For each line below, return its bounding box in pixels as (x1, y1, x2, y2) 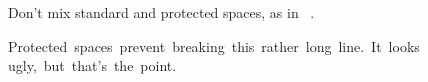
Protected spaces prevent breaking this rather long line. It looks (8, 35, 420, 56)
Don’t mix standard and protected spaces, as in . (8, 2, 315, 22)
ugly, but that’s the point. (8, 55, 177, 76)
